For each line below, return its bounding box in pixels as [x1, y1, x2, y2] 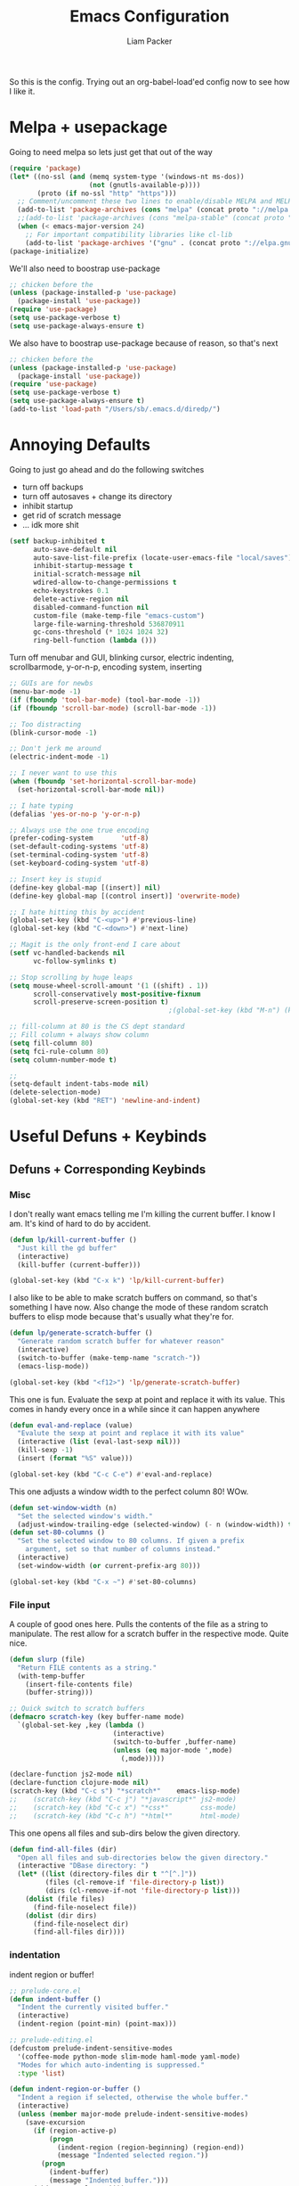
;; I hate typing [9, 801, 74, 810]
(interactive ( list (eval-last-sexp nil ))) [17, 1437, 181, 1446]
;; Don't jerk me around [9, 744, 101, 753]
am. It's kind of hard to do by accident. [9, 1218, 151, 1229]
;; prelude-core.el [9, 1986, 82, 1995]
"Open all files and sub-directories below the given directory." [17, 1853, 269, 1862]
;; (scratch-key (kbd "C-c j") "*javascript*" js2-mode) [9, 1795, 238, 1804]
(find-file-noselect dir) [32, 1919, 129, 1928]
